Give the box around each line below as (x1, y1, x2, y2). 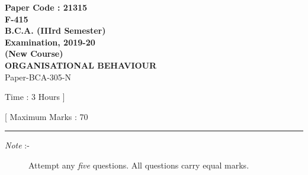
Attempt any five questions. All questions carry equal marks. (28, 158, 249, 171)
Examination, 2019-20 (5, 35, 95, 48)
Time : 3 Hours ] (5, 90, 65, 103)
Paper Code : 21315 (5, 1, 88, 13)
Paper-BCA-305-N (5, 70, 72, 83)
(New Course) (5, 47, 63, 60)
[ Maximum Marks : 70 (5, 110, 88, 122)
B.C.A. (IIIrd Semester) (5, 24, 106, 37)
